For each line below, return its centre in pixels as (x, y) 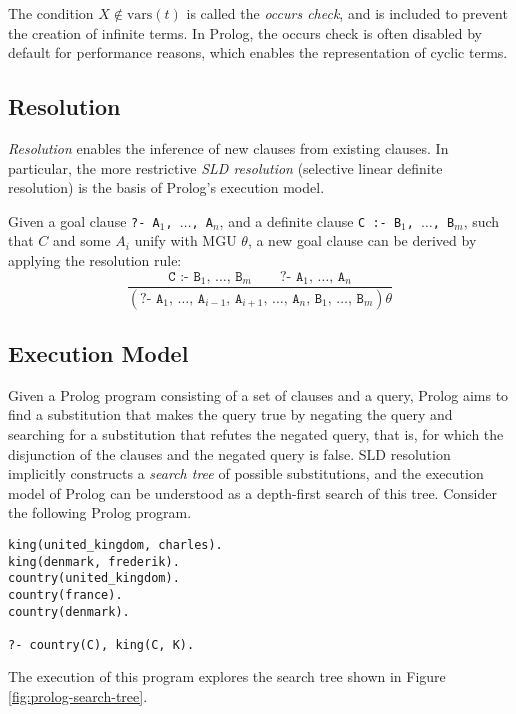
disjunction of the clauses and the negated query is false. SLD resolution (229, 453)
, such (481, 220)
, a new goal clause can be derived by (362, 240)
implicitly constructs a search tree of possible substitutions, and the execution (246, 473)
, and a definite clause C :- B (310, 220)
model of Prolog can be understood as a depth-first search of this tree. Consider (252, 492)
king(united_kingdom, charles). (115, 544)
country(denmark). (69, 611)
